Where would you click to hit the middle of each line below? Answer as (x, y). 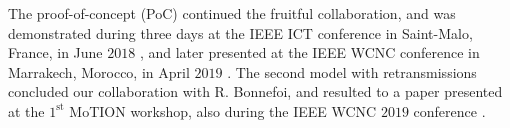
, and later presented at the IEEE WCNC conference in (309, 52)
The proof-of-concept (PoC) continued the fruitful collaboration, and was (232, 13)
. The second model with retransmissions (352, 71)
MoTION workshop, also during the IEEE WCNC (223, 110)
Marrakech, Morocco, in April (99, 71)
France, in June (55, 52)
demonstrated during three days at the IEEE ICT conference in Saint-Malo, (240, 32)
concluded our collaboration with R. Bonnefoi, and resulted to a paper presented (255, 91)
